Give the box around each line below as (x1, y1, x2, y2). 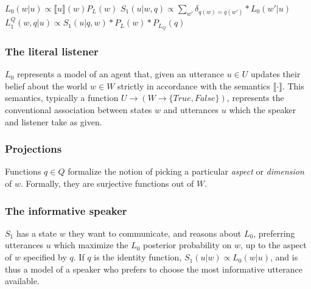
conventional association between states (5, 103, 152, 116)
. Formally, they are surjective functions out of (20, 177, 194, 190)
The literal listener (5, 43, 99, 58)
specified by (23, 251, 67, 263)
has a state (16, 226, 57, 239)
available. (5, 274, 40, 287)
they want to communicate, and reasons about (68, 226, 242, 239)
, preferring (253, 226, 295, 239)
